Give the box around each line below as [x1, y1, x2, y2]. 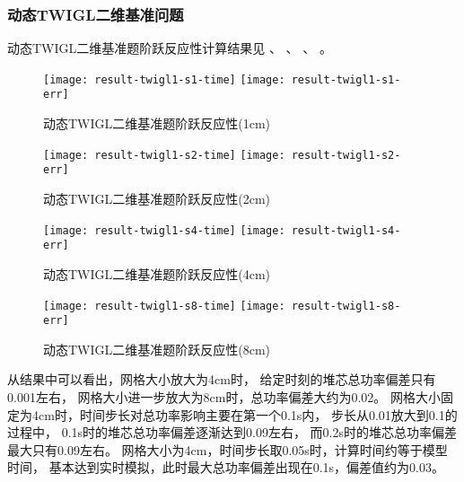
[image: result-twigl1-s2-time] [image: [43, 148, 285, 162]
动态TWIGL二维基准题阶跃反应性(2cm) [43, 189, 271, 208]
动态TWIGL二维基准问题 [7, 3, 184, 25]
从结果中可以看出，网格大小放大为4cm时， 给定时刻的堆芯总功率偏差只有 [7, 370, 436, 389]
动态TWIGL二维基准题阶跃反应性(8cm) [43, 339, 271, 358]
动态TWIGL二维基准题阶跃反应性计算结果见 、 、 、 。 [7, 39, 332, 57]
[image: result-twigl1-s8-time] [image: [43, 299, 285, 312]
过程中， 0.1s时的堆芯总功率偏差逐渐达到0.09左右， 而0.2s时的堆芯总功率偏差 [7, 423, 458, 442]
